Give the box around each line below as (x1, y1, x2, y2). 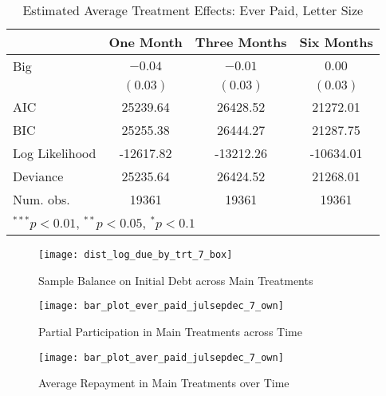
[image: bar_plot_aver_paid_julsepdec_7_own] (38, 351, 284, 363)
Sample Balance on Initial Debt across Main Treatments (38, 271, 313, 288)
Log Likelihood (13, 144, 96, 162)
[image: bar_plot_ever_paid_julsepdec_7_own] (38, 300, 284, 312)
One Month (108, 33, 183, 51)
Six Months (299, 33, 373, 51)
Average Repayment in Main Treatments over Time (38, 374, 289, 391)
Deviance (13, 167, 64, 185)
